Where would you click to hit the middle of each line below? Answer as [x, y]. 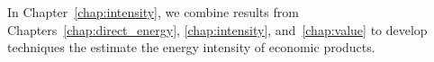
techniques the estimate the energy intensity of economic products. [191, 47]
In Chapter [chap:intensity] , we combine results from [153, 12]
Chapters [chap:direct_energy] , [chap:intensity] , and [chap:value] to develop [217, 29]
